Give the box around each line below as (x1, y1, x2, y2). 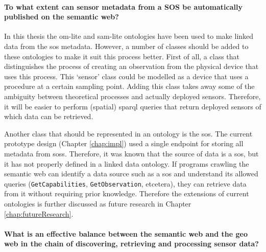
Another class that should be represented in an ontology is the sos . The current (4, 128, 253, 139)
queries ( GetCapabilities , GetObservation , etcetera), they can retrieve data (4, 178, 247, 189)
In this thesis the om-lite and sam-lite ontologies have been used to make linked (4, 31, 254, 41)
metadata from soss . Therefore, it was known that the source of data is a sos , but (4, 148, 259, 158)
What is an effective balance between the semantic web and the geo (4, 228, 248, 239)
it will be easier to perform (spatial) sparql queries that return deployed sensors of (4, 101, 261, 111)
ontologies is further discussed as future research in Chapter (4, 198, 191, 209)
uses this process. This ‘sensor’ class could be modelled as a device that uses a (4, 71, 249, 81)
